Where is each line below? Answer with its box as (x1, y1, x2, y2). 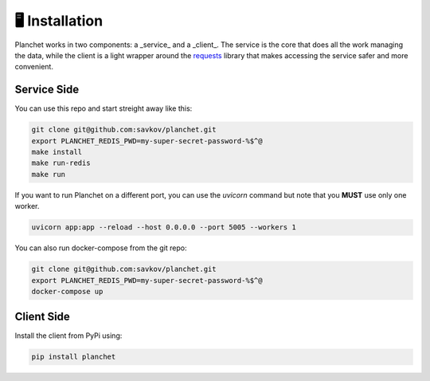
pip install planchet (31, 352, 116, 362)
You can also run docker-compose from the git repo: (14, 243, 187, 253)
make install (31, 147, 83, 156)
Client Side (14, 310, 71, 324)
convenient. (14, 62, 53, 72)
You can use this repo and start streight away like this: (14, 104, 193, 113)
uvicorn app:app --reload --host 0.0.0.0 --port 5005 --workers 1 (31, 223, 296, 232)
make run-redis (31, 159, 91, 167)
